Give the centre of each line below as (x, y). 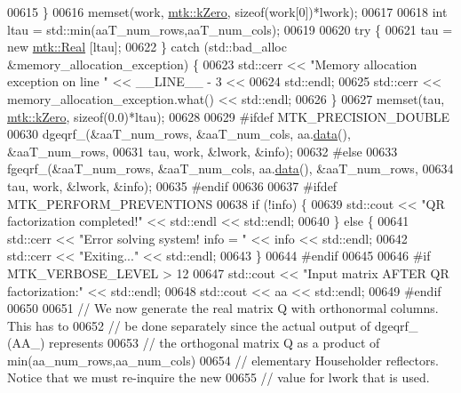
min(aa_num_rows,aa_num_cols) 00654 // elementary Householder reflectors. (223, 360)
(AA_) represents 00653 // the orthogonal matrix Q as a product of (194, 343)
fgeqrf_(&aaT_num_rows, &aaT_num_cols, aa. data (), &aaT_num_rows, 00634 (230, 168)
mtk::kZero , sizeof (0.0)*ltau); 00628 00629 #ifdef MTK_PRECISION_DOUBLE (229, 116)
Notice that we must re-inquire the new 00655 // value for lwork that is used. (219, 377)
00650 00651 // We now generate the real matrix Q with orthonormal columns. (223, 308)
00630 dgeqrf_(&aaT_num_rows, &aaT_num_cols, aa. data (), (179, 134)
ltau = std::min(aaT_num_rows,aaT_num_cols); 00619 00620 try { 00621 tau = (230, 29)
